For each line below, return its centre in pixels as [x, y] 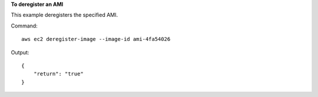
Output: [20, 52]
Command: [24, 26]
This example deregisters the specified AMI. [64, 15]
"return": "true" [58, 74]
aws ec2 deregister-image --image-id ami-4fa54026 [96, 39]
